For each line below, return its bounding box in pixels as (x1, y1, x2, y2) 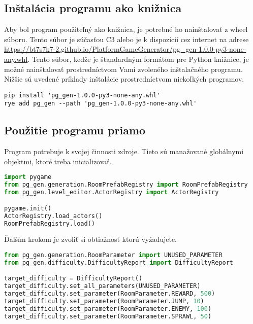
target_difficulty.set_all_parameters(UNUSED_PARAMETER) (4, 282, 201, 290)
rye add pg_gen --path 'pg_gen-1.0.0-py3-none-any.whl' (4, 100, 197, 107)
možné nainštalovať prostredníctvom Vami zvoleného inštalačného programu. (4, 63, 243, 74)
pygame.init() (4, 204, 52, 212)
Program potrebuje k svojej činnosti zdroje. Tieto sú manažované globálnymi (4, 146, 244, 157)
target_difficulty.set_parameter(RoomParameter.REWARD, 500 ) (4, 290, 215, 298)
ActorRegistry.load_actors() (4, 212, 103, 220)
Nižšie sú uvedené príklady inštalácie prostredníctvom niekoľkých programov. (4, 74, 244, 84)
